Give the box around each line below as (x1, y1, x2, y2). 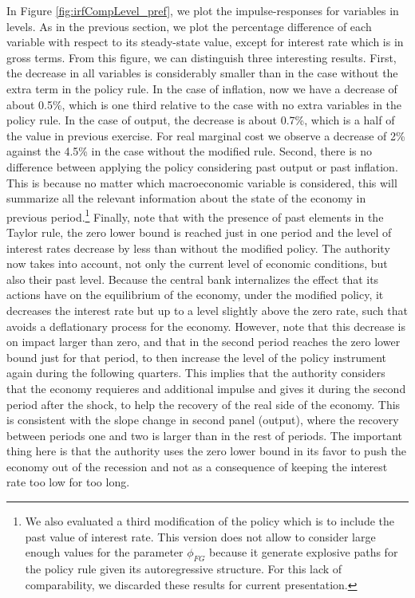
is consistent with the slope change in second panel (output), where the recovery (6, 411, 399, 428)
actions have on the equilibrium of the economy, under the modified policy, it (6, 286, 384, 303)
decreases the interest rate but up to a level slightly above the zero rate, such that (6, 301, 408, 318)
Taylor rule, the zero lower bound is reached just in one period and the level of (6, 223, 392, 240)
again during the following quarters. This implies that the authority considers (6, 364, 385, 381)
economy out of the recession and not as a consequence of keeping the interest (6, 458, 388, 474)
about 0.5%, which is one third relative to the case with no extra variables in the (6, 96, 402, 112)
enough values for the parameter (25, 544, 184, 561)
